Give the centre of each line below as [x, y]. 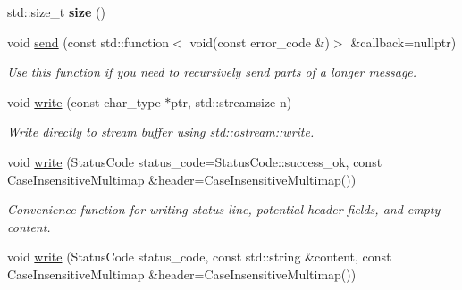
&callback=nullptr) [403, 41]
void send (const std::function [88, 41]
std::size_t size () [56, 12]
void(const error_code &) [260, 41]
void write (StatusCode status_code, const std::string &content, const [199, 257]
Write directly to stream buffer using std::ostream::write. [161, 132]
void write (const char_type [84, 101]
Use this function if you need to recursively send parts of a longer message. [212, 72]
